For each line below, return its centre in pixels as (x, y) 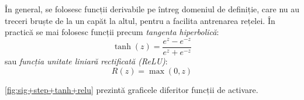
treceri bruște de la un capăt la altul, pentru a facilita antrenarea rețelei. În (140, 20)
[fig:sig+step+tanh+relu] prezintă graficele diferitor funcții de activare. (132, 89)
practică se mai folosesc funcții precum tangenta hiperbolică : (112, 32)
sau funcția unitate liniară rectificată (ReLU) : (86, 61)
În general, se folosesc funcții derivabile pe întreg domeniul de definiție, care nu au (152, 9)
